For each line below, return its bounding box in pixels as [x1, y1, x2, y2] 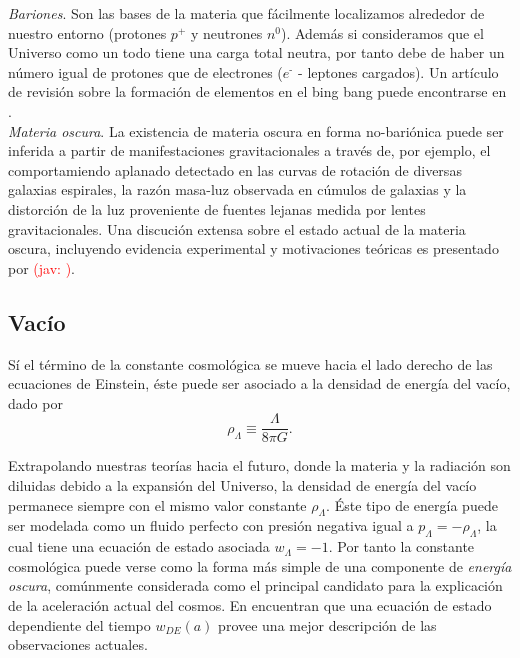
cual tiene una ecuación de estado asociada [8, 536, 270, 557]
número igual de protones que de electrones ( [8, 61, 283, 82]
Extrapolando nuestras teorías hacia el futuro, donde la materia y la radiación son [8, 455, 511, 476]
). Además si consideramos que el [281, 22, 484, 43]
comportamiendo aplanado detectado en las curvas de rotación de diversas [8, 159, 462, 180]
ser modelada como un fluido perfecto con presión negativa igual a [8, 515, 414, 536]
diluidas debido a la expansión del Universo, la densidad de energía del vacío [8, 474, 477, 495]
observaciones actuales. [8, 634, 148, 655]
